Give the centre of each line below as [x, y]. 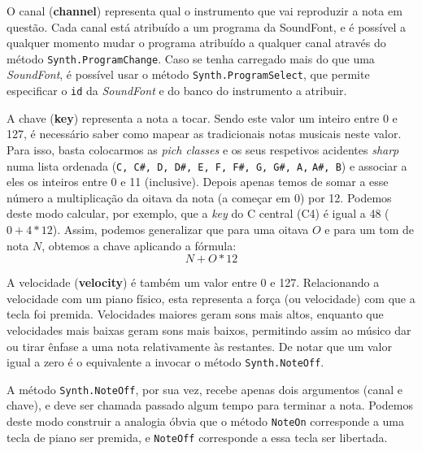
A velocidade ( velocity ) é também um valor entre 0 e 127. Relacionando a [193, 282]
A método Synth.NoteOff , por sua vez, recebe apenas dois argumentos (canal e [205, 389]
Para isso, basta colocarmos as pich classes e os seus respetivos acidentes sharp [203, 149]
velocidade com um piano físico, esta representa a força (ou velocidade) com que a [211, 298]
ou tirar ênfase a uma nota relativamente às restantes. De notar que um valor [199, 346]
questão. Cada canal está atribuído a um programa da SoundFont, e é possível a [207, 26]
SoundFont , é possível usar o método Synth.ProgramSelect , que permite [188, 74]
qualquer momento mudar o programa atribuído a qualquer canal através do [196, 43]
